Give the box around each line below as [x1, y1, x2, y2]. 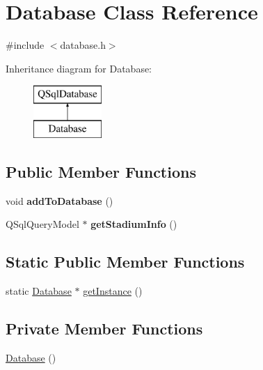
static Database [6, 284, 72, 298]
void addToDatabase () [6, 193, 113, 208]
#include [6, 38, 45, 52]
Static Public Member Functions [6, 251, 245, 272]
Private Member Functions [6, 318, 203, 339]
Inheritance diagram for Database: [6, 61, 152, 75]
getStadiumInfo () [90, 217, 177, 231]
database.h [60, 38, 106, 52]
